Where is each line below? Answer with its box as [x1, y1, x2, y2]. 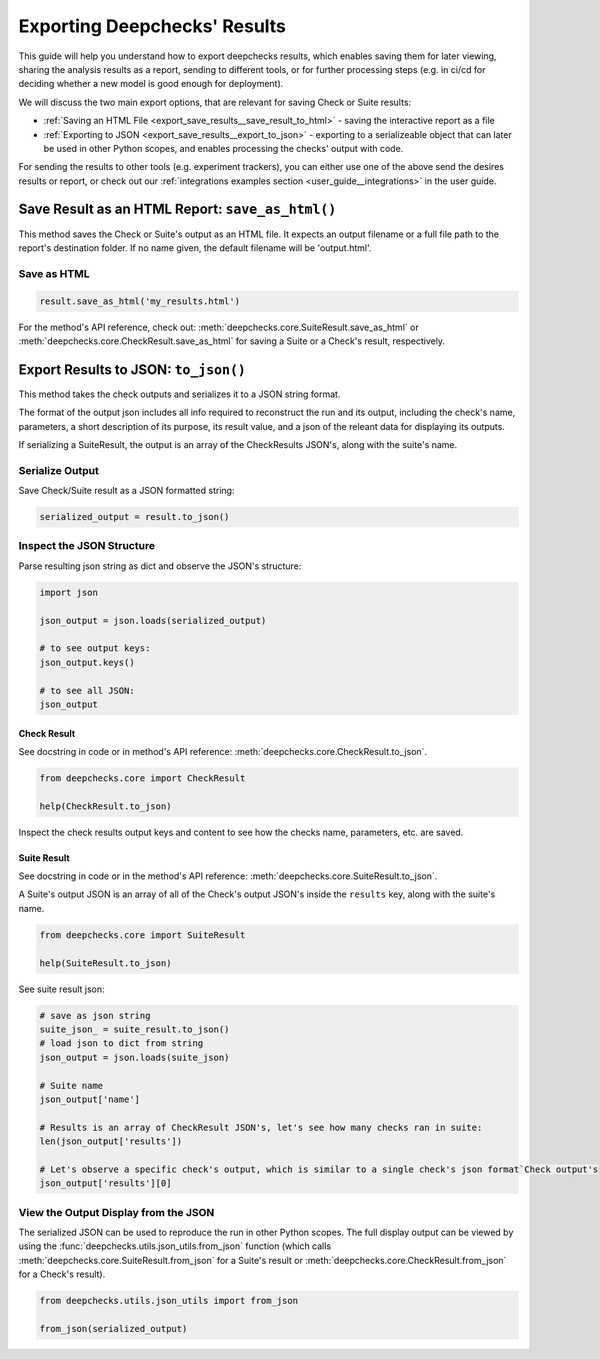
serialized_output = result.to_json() [39, 511, 230, 523]
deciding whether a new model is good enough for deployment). [18, 78, 284, 90]
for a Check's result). [18, 1268, 106, 1280]
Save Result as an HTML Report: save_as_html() [18, 201, 337, 218]
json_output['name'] [39, 1093, 140, 1105]
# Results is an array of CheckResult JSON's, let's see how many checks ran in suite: [39, 1121, 483, 1133]
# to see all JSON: [39, 685, 135, 696]
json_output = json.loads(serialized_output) [39, 615, 267, 626]
